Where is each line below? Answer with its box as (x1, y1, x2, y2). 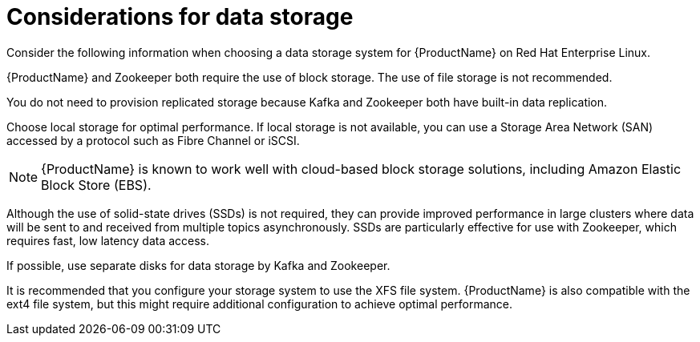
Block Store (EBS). (41, 176, 152, 193)
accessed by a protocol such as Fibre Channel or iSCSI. (6, 133, 300, 147)
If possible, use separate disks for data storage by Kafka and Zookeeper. (6, 258, 390, 272)
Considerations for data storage (6, 3, 354, 30)
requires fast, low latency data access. (6, 233, 210, 247)
